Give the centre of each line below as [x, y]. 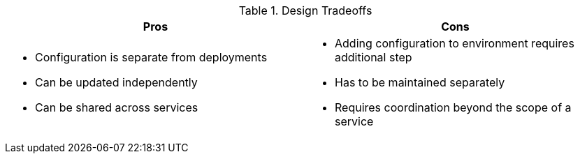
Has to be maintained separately [420, 82]
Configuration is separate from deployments [151, 57]
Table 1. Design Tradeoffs [305, 10]
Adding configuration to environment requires [455, 43]
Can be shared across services [117, 107]
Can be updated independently [116, 82]
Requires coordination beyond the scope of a [453, 107]
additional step [374, 57]
